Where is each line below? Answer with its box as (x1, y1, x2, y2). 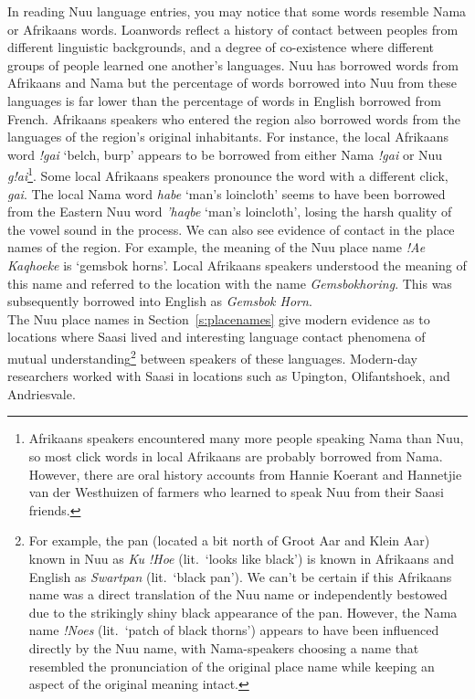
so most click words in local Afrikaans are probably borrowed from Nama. (28, 446, 443, 465)
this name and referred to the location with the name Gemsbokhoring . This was (7, 273, 452, 292)
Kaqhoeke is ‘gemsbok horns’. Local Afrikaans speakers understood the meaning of (7, 255, 467, 274)
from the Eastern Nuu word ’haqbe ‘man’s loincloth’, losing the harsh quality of (7, 202, 452, 221)
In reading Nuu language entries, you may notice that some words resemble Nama (7, 2, 467, 20)
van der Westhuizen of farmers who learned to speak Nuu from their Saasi (28, 482, 444, 502)
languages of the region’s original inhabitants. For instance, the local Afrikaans (7, 127, 449, 146)
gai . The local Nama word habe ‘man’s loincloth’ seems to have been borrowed (7, 184, 446, 203)
